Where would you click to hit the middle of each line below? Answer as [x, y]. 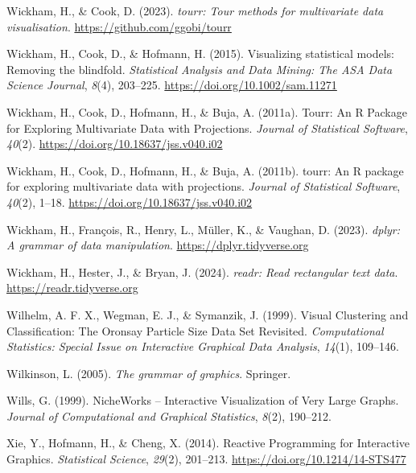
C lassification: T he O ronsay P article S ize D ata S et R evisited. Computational [195, 330]
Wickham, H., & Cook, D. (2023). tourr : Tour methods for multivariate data [195, 10]
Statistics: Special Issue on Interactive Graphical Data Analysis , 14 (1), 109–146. [203, 346]
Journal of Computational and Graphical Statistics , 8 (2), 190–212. [169, 415]
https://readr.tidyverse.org [72, 288]
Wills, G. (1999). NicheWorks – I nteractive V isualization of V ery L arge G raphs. [203, 400]
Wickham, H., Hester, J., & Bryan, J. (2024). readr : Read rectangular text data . [202, 271]
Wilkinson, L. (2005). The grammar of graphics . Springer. [149, 373]
